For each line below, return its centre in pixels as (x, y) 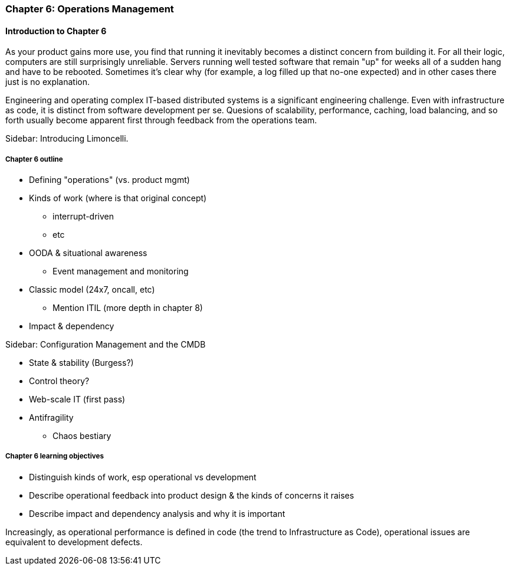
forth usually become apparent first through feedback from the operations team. (161, 120)
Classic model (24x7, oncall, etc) (92, 289)
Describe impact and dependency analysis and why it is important (157, 513)
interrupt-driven (83, 216)
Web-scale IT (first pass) (77, 399)
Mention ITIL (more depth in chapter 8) (128, 308)
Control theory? (59, 381)
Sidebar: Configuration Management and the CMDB (106, 344)
